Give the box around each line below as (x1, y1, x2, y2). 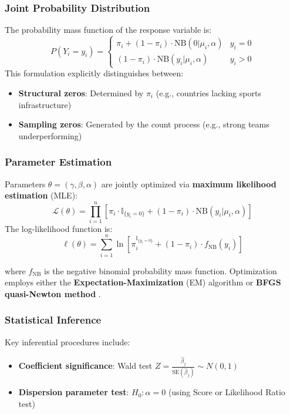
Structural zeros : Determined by (18, 86, 144, 99)
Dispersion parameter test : (18, 386, 129, 398)
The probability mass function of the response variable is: (5, 23, 212, 36)
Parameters (5, 177, 46, 190)
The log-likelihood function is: (5, 222, 113, 234)
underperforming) (18, 129, 82, 142)
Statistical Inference (5, 312, 102, 327)
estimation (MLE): (5, 189, 77, 201)
